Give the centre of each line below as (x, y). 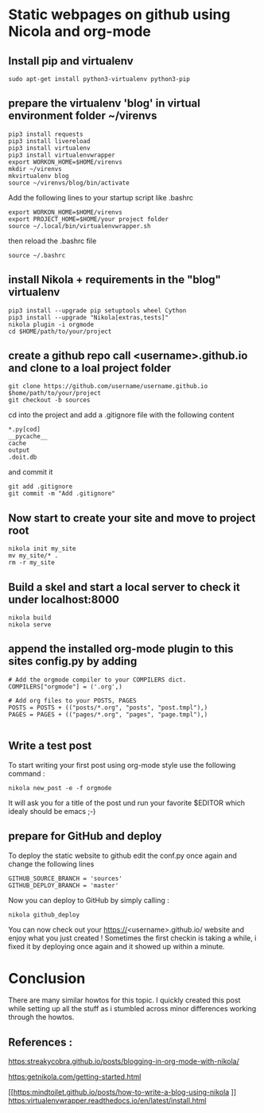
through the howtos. (41, 1017)
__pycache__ (28, 436)
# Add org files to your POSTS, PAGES (72, 700)
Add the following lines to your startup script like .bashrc (101, 197)
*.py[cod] (25, 430)
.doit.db (23, 458)
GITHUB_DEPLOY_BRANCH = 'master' (64, 885)
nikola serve (30, 625)
